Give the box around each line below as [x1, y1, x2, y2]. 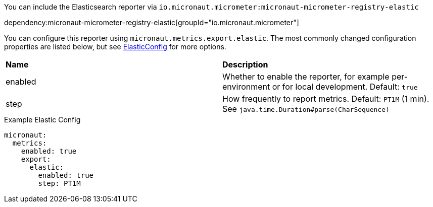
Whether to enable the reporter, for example [222, 72, 390, 82]
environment [222, 82, 270, 92]
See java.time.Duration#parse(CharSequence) [222, 104, 390, 114]
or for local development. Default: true [272, 82, 418, 92]
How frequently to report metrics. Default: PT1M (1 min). [222, 94, 429, 104]
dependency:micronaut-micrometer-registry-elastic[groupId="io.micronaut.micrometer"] [4, 18, 299, 27]
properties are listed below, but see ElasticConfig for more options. [4, 42, 226, 51]
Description [222, 59, 268, 70]
